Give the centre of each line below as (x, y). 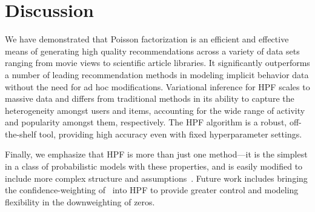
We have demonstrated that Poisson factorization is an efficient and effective (147, 39)
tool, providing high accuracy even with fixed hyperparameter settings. (171, 134)
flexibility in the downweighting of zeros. (80, 201)
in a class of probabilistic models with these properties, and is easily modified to (154, 166)
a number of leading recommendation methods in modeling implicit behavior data (157, 74)
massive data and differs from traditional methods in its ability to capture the (150, 98)
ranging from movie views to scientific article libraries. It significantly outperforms (157, 63)
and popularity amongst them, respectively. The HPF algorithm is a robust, (146, 122)
